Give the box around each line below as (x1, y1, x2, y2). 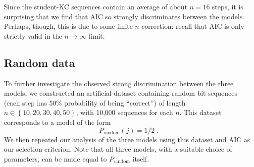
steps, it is (212, 1, 243, 11)
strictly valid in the (4, 30, 62, 41)
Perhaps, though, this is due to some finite (4, 21, 133, 31)
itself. (132, 153, 149, 164)
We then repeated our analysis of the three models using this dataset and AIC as (4, 134, 250, 144)
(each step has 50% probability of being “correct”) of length (4, 97, 186, 108)
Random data (4, 55, 75, 70)
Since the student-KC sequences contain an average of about (4, 1, 188, 11)
